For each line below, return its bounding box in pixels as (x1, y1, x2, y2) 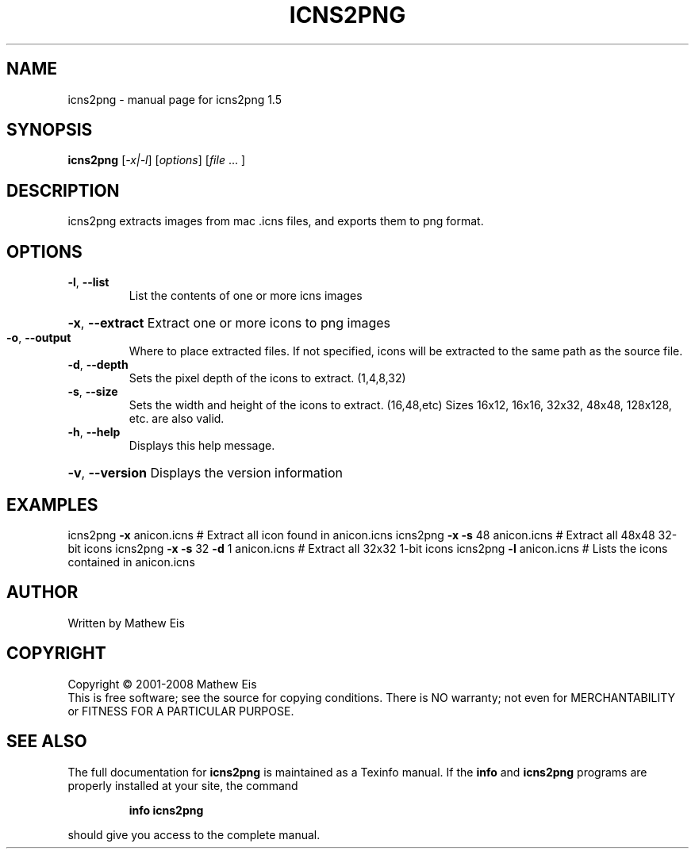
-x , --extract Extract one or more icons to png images (67, 315, 390, 332)
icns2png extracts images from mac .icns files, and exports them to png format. (67, 214, 484, 228)
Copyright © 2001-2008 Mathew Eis (67, 677, 257, 691)
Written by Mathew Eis (67, 615, 185, 630)
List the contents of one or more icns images (129, 289, 363, 303)
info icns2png (129, 803, 204, 817)
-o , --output (6, 331, 71, 345)
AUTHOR (6, 582, 79, 603)
